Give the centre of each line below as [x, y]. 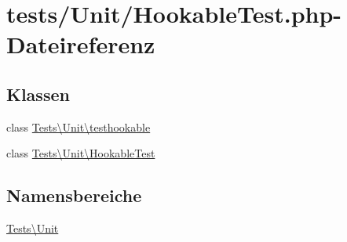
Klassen [38, 94]
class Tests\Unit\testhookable [79, 126]
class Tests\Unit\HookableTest [81, 153]
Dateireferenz [81, 44]
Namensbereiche [74, 195]
